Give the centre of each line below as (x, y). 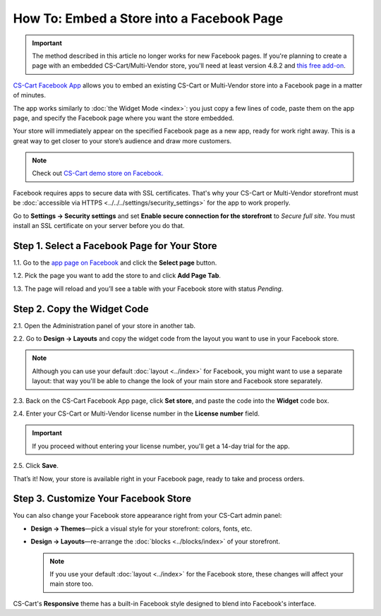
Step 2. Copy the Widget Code (81, 309)
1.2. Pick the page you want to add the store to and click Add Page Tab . (117, 276)
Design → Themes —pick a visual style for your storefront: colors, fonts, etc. (141, 529)
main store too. (72, 584)
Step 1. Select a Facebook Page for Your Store (115, 246)
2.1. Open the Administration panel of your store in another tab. (104, 325)
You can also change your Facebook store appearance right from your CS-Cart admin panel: (147, 516)
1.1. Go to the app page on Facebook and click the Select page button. (115, 262)
